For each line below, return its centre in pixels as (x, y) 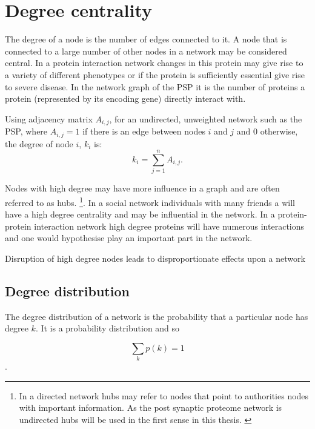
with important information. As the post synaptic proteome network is (151, 407)
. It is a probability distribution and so (108, 328)
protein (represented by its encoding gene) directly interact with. (125, 98)
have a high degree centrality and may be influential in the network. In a (140, 214)
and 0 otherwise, (267, 131)
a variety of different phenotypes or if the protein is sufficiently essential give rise (155, 74)
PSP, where (26, 131)
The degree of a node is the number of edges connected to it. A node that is (146, 39)
